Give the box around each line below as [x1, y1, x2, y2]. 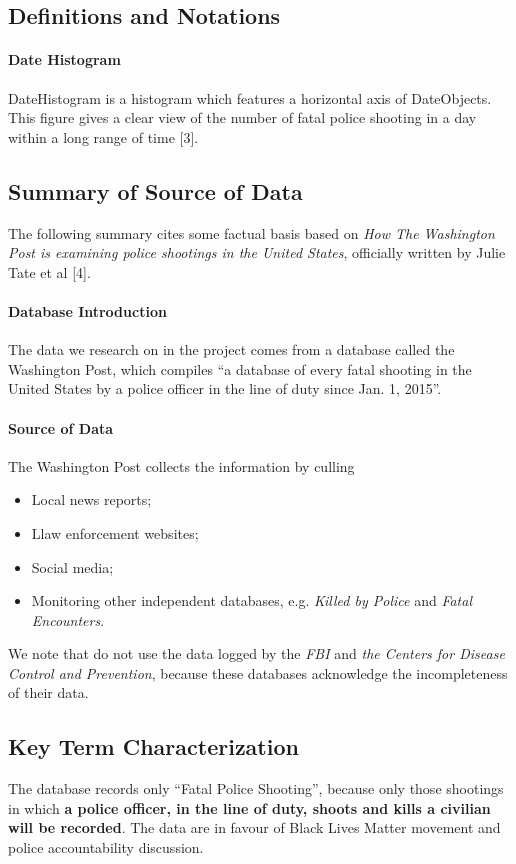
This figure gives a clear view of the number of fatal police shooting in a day [8, 107, 477, 128]
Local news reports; [31, 489, 152, 510]
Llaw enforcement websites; [31, 522, 199, 543]
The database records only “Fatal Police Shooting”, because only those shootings [8, 778, 504, 799]
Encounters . [31, 609, 105, 630]
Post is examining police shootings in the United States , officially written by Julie [8, 242, 506, 263]
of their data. [8, 682, 89, 703]
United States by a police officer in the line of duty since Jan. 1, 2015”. [8, 378, 442, 399]
